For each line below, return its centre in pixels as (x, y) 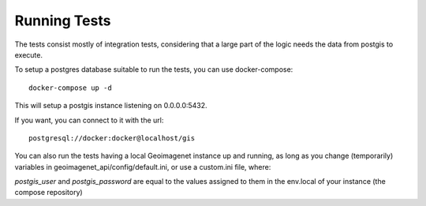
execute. (29, 54)
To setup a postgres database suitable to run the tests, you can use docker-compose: (154, 69)
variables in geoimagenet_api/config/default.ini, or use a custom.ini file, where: (143, 167)
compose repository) (49, 193)
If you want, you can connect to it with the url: (89, 120)
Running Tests (63, 21)
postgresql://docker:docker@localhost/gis (112, 138)
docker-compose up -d (70, 88)
